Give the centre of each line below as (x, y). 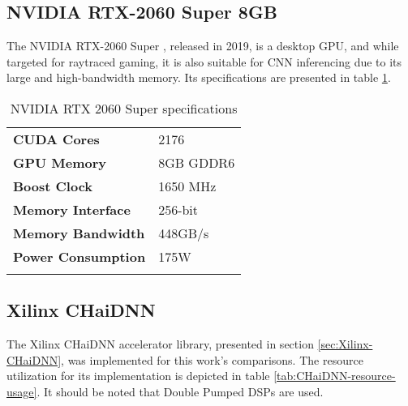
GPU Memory (60, 162)
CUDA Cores (56, 139)
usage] (22, 391)
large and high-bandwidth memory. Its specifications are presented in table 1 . (199, 77)
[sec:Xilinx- (345, 344)
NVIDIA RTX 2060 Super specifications (124, 108)
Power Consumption (79, 256)
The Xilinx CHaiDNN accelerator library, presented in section (160, 344)
